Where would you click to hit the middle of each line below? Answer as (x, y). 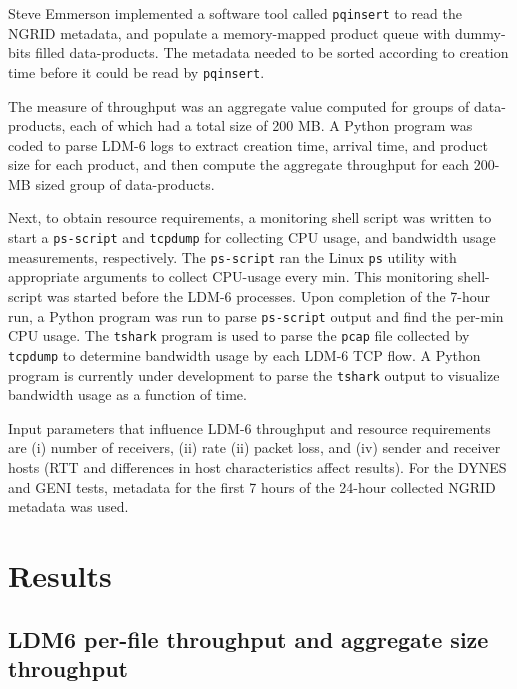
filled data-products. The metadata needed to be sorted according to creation (272, 52)
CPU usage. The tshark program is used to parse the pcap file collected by (239, 335)
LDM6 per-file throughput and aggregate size (248, 638)
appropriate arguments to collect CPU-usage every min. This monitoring (231, 276)
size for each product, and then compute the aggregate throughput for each (239, 164)
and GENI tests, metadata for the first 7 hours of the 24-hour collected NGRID (252, 486)
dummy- (480, 32)
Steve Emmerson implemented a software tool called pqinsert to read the (235, 13)
